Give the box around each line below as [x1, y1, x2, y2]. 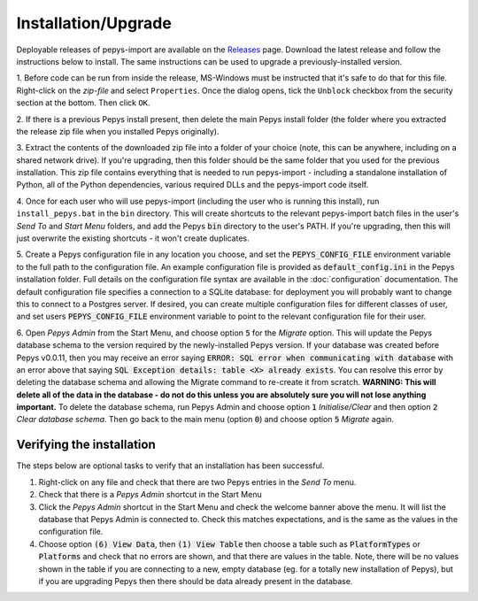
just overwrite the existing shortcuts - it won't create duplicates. [16, 233, 250, 243]
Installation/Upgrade [16, 13, 172, 33]
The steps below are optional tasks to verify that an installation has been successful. [16, 460, 325, 471]
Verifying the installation [16, 437, 156, 452]
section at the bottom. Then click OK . [16, 97, 150, 108]
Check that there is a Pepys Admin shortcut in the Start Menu [38, 489, 262, 500]
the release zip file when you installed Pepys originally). [16, 126, 220, 136]
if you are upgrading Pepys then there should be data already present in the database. [38, 575, 353, 586]
